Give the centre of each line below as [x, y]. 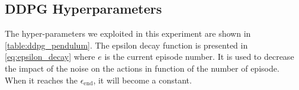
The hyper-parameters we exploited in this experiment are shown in [128, 33]
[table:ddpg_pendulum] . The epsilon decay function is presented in [126, 45]
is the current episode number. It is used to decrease [199, 57]
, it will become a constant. [142, 80]
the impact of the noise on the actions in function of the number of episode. [142, 68]
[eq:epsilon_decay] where [50, 57]
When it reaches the [41, 80]
